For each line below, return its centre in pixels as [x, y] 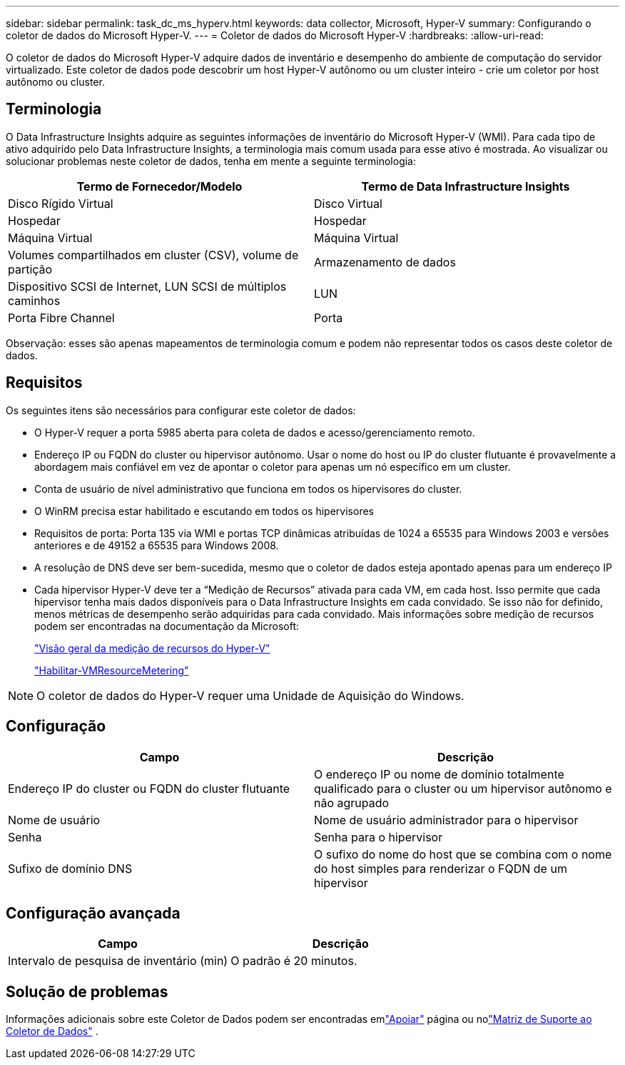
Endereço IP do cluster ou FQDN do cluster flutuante [149, 788]
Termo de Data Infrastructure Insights [466, 186]
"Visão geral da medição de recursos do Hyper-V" [152, 648]
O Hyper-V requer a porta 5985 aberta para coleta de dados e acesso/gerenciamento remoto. [255, 432]
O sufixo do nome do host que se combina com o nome [463, 854]
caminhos [34, 300]
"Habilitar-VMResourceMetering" [112, 670]
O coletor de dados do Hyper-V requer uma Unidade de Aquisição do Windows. [250, 695]
